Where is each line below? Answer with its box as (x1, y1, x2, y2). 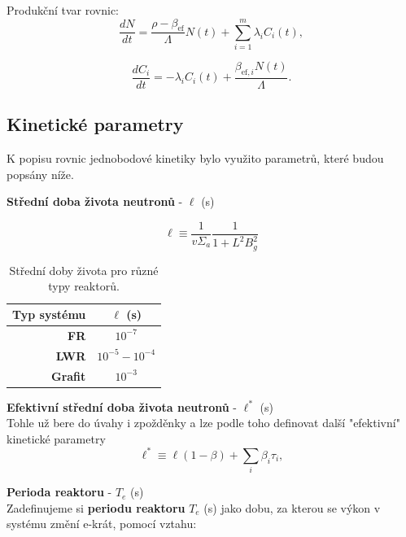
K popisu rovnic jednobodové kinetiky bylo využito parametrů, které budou (7, 150, 384, 167)
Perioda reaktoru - (7, 483, 112, 500)
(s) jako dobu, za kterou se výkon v (203, 499, 381, 516)
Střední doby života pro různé (9, 261, 159, 278)
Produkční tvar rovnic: (7, 2, 120, 18)
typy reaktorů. (48, 277, 120, 295)
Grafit (51, 367, 86, 384)
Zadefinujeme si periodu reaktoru (7, 499, 186, 516)
